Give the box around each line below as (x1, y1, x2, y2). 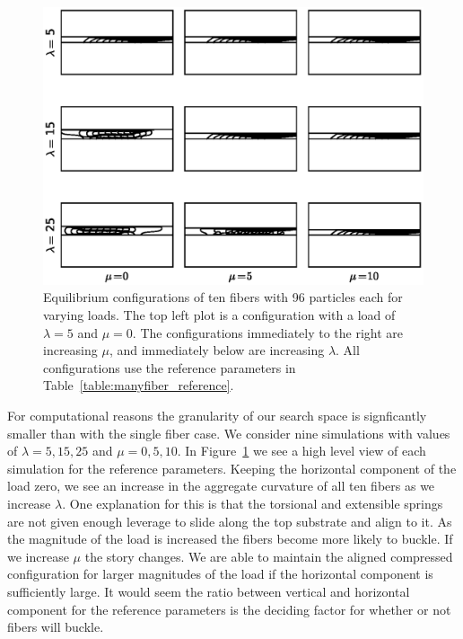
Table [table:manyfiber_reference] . (43, 376, 234, 395)
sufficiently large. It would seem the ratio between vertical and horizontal (7, 581, 410, 600)
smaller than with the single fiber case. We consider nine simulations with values (7, 423, 450, 442)
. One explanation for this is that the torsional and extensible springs (62, 494, 443, 513)
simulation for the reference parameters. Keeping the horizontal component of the (7, 458, 457, 477)
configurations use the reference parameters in (43, 358, 296, 377)
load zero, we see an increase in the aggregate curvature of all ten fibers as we (7, 476, 435, 495)
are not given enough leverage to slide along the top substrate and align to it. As (7, 511, 452, 530)
